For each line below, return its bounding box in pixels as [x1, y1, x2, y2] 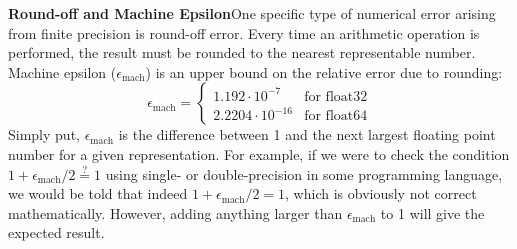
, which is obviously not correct [285, 183, 477, 204]
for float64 [304, 109, 368, 124]
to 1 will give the [380, 202, 485, 223]
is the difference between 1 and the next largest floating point [118, 124, 496, 145]
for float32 [304, 89, 368, 104]
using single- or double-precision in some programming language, [105, 163, 503, 184]
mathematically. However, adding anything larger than [8, 202, 343, 223]
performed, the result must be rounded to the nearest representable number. [8, 42, 476, 63]
